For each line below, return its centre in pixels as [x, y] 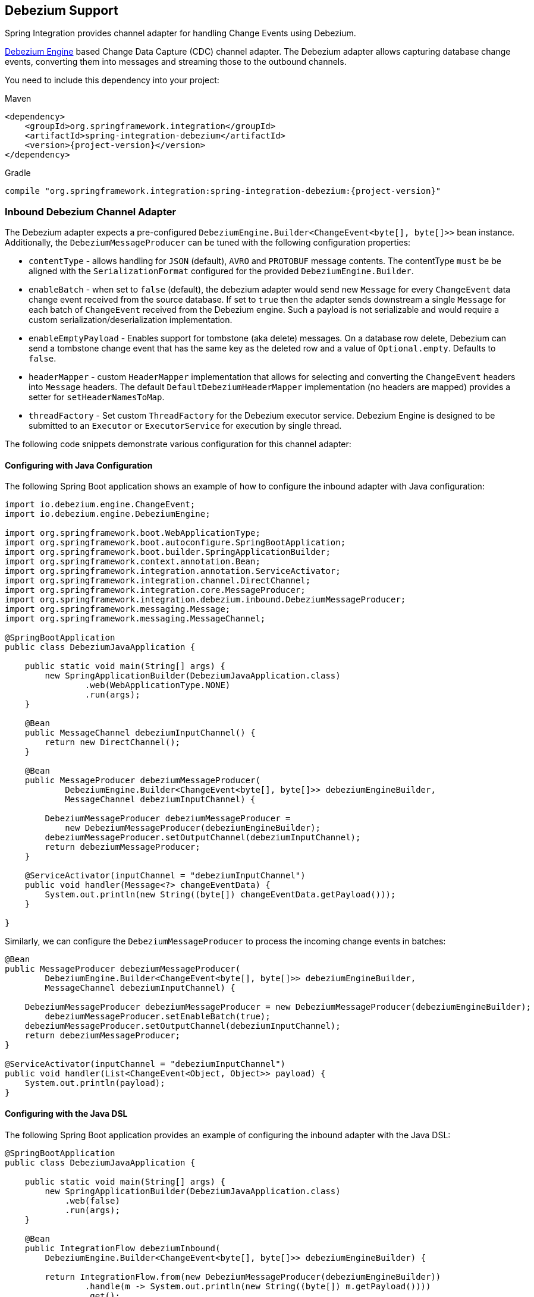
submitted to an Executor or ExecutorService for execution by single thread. [185, 426]
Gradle [18, 173]
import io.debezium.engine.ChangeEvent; [100, 505]
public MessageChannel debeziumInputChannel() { [140, 733]
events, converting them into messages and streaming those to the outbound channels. [176, 62]
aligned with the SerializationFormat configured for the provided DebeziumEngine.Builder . [221, 271]
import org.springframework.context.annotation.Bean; [133, 562]
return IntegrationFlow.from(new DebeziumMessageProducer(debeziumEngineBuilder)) [243, 1276]
